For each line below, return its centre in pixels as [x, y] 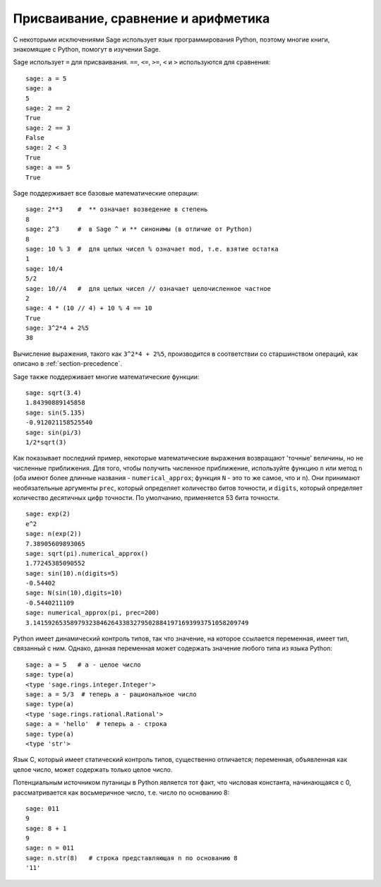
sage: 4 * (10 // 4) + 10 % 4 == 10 [89, 308]
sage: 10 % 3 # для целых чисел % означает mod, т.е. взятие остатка [152, 249]
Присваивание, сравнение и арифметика [141, 18]
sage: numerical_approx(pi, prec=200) [93, 613]
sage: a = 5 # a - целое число [83, 665]
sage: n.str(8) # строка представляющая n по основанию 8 [132, 858]
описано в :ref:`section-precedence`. [68, 364]
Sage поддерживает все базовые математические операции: [106, 194]
